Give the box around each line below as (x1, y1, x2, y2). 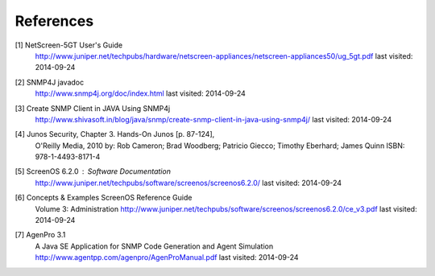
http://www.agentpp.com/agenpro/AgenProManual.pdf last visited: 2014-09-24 (35, 253, 299, 262)
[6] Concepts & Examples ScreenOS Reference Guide (14, 193, 193, 203)
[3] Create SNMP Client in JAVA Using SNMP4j (14, 103, 171, 113)
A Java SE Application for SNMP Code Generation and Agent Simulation (35, 241, 274, 251)
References (14, 12, 94, 30)
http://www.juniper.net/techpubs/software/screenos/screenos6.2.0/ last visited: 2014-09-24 (35, 178, 342, 187)
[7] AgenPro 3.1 (14, 230, 66, 240)
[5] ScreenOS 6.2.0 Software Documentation (14, 167, 171, 176)
